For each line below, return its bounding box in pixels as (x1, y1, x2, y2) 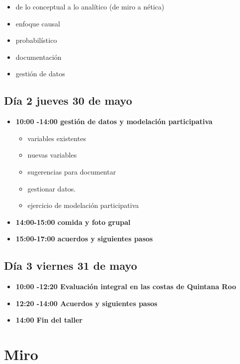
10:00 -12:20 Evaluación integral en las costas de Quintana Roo (15, 281, 236, 292)
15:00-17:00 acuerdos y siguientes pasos (15, 233, 153, 244)
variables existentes (27, 133, 86, 143)
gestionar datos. (27, 183, 76, 193)
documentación (15, 51, 62, 62)
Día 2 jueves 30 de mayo (4, 93, 132, 108)
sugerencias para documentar (27, 166, 116, 177)
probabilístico (15, 35, 57, 45)
